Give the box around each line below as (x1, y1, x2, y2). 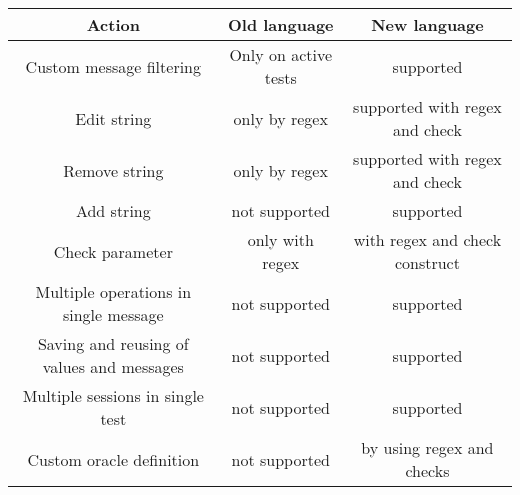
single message (62, 303, 164, 326)
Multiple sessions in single (22, 384, 204, 407)
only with (247, 228, 314, 251)
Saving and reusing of (37, 332, 189, 355)
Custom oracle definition (27, 447, 200, 471)
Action (86, 13, 140, 36)
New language (371, 13, 484, 36)
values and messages (42, 355, 184, 378)
